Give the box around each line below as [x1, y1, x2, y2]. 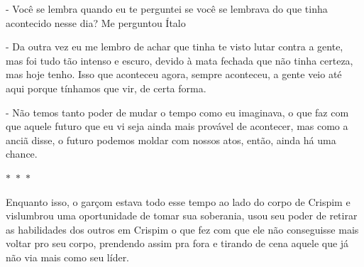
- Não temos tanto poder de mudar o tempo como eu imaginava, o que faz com [6, 104, 349, 119]
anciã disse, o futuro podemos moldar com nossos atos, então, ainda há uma [6, 132, 336, 147]
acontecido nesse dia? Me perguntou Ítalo [6, 15, 186, 30]
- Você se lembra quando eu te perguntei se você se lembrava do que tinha [6, 1, 328, 16]
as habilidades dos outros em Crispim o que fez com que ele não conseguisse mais [6, 222, 359, 236]
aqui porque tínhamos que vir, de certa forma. [6, 80, 206, 95]
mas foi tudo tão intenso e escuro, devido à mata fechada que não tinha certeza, [6, 53, 353, 67]
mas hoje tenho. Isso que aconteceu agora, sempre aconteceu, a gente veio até [6, 67, 342, 82]
